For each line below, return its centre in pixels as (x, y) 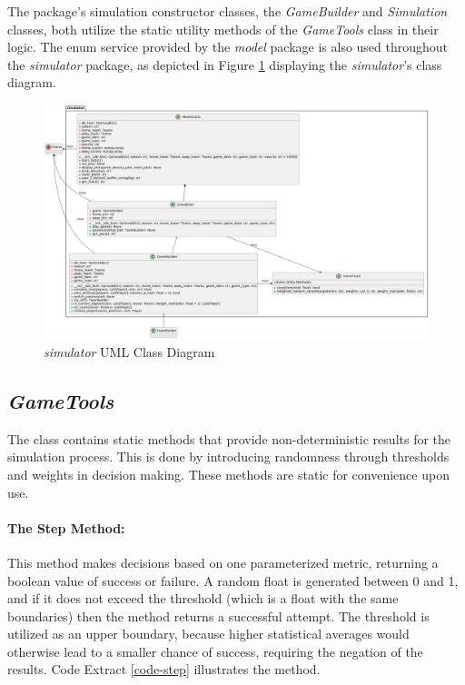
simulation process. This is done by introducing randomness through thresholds (228, 457)
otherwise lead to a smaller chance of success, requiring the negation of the (215, 651)
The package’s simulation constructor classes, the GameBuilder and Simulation (228, 11)
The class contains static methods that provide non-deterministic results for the (229, 438)
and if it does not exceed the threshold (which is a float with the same (203, 598)
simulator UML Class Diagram (129, 351)
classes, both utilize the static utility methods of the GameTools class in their (223, 29)
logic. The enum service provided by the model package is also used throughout (228, 47)
